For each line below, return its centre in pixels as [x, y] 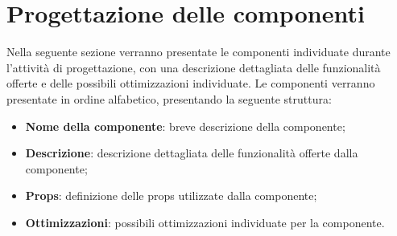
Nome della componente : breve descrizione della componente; [185, 126]
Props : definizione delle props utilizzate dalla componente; [171, 195]
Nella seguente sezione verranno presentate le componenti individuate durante [198, 52]
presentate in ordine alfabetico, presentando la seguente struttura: [169, 98]
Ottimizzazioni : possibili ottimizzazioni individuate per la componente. [205, 222]
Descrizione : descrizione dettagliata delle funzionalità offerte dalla [192, 153]
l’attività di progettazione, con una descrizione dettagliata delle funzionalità [194, 67]
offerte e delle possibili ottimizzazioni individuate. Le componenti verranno [191, 83]
